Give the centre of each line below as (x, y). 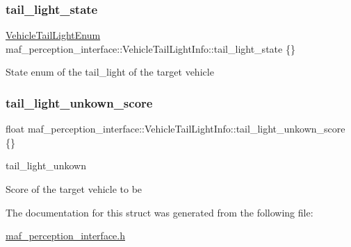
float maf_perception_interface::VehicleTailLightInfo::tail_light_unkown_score (175, 129)
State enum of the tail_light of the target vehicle (110, 72)
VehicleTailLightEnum (53, 35)
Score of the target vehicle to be (74, 189)
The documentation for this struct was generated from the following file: (160, 212)
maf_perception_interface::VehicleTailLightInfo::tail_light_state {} (150, 48)
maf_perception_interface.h (65, 236)
